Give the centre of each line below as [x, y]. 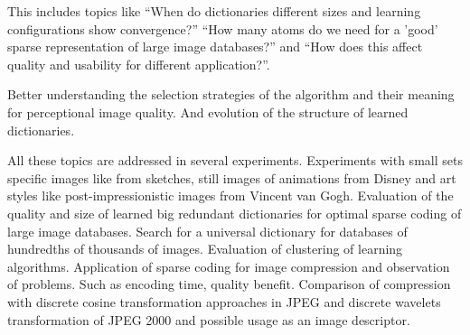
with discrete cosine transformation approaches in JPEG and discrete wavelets [224, 301]
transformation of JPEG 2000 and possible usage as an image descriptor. [209, 319]
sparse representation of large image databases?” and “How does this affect [215, 47]
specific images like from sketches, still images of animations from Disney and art [232, 177]
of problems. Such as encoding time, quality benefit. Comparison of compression [229, 284]
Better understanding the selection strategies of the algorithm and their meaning [231, 94]
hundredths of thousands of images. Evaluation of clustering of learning [205, 249]
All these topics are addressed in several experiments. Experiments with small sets [235, 160]
